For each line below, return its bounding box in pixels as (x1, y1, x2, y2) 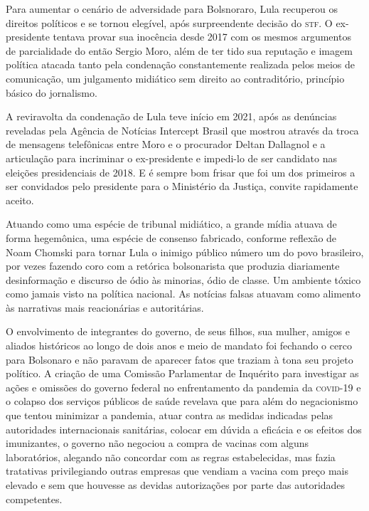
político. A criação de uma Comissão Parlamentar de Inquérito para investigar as (6, 366, 359, 381)
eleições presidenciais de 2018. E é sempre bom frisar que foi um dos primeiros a (6, 164, 355, 179)
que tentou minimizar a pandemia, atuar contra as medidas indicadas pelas (6, 408, 333, 423)
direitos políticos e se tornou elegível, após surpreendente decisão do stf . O (6, 15, 333, 30)
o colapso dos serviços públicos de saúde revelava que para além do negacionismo (6, 394, 358, 409)
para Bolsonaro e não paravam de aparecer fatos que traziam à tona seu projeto (6, 352, 353, 367)
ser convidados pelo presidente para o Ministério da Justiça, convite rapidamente (6, 179, 358, 194)
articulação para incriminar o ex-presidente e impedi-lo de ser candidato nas (6, 150, 337, 165)
